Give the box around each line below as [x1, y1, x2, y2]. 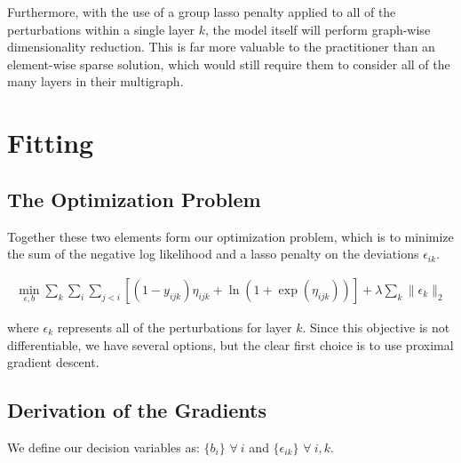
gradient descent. [7, 353, 99, 371]
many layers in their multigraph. [7, 72, 184, 91]
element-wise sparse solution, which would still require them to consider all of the [7, 54, 450, 73]
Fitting [7, 124, 94, 161]
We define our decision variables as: [7, 437, 200, 456]
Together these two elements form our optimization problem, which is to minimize [7, 227, 454, 245]
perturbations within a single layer [7, 20, 195, 38]
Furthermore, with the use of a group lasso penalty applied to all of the [7, 3, 396, 20]
